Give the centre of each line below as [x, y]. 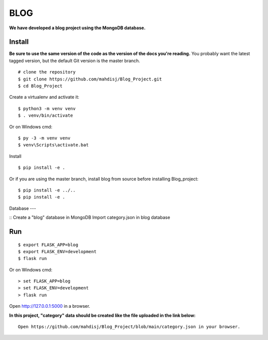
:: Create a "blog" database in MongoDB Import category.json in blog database [90, 217]
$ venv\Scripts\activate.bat [53, 145]
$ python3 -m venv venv [47, 108]
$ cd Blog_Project [40, 86]
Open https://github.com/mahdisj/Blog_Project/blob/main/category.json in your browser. [129, 327]
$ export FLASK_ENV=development [57, 251]
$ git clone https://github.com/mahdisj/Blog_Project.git [90, 79]
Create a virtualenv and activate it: [44, 97]
